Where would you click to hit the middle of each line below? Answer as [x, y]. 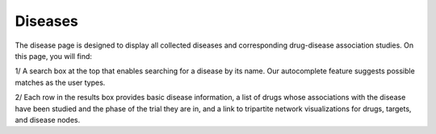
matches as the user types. [60, 82]
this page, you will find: [54, 56]
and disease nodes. [48, 119]
